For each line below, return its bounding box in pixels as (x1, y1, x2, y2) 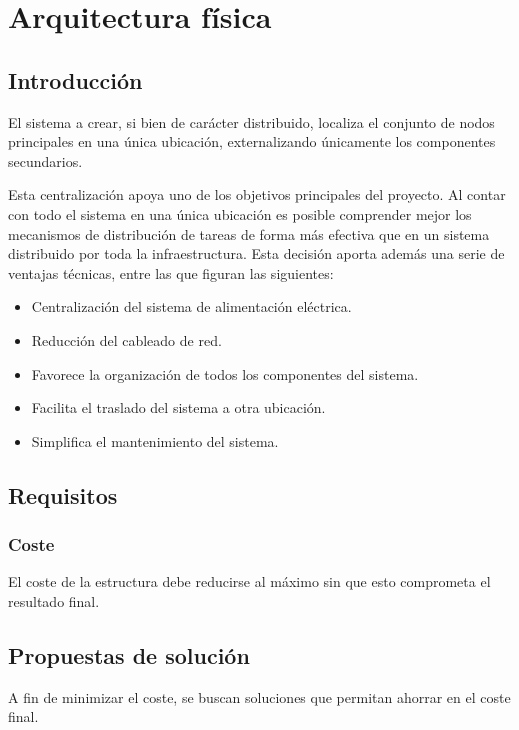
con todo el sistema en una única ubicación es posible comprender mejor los (8, 203, 472, 224)
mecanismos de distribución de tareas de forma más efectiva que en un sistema (8, 223, 490, 244)
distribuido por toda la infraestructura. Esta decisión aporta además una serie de (8, 243, 505, 264)
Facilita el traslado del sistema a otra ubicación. (31, 397, 326, 418)
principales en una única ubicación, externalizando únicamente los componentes (8, 131, 496, 152)
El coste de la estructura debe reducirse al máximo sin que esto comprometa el (8, 571, 491, 592)
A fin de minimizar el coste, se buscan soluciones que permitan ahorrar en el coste (8, 686, 511, 707)
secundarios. (8, 150, 83, 171)
